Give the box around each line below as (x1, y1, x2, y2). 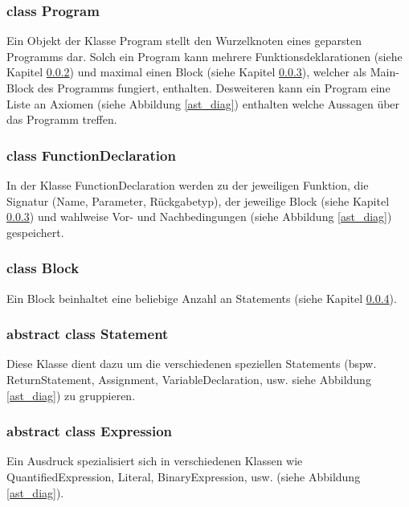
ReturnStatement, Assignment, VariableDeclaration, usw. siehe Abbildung (6, 371, 371, 387)
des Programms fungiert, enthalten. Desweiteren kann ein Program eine (38, 80, 391, 96)
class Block (6, 258, 80, 278)
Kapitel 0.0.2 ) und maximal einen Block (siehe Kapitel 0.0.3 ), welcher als (6, 63, 367, 80)
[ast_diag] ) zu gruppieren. (6, 386, 136, 403)
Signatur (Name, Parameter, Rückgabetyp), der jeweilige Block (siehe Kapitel (6, 192, 390, 209)
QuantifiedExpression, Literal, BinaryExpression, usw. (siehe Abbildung (6, 468, 361, 485)
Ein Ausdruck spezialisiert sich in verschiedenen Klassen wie (6, 452, 303, 469)
